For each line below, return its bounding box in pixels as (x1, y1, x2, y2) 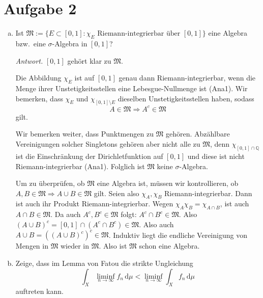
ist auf (74, 72, 95, 83)
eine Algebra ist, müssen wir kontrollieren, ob (97, 178, 239, 188)
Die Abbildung (15, 72, 62, 83)
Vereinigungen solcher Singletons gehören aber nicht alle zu (15, 139, 200, 149)
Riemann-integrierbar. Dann (164, 187, 252, 198)
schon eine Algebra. (139, 240, 200, 251)
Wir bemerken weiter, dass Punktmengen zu (15, 128, 154, 139)
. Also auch (139, 219, 174, 229)
